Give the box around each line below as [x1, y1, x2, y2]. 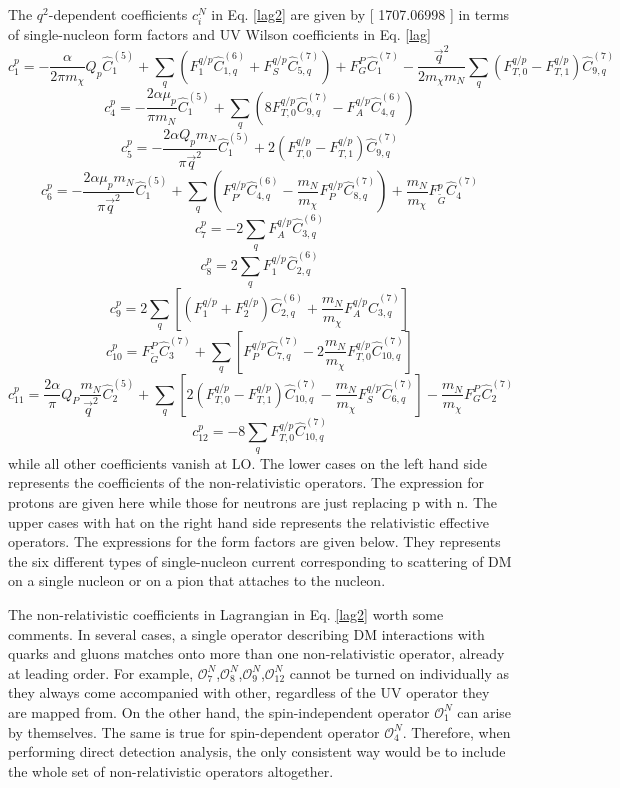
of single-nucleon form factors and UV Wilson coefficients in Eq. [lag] [8, 24, 431, 45]
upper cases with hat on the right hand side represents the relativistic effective [8, 511, 489, 532]
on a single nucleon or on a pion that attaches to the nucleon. [8, 570, 386, 591]
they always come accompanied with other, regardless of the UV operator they [8, 682, 490, 703]
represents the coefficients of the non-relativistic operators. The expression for [8, 472, 484, 493]
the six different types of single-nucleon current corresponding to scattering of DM [8, 550, 512, 571]
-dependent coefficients [48, 4, 188, 24]
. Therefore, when [402, 721, 511, 742]
